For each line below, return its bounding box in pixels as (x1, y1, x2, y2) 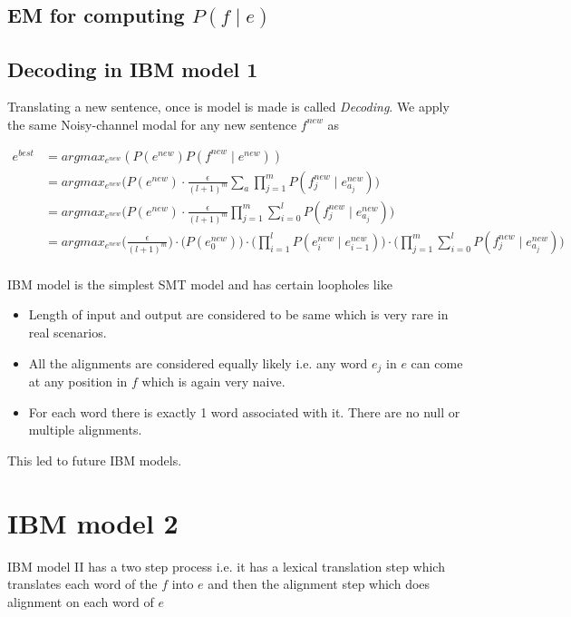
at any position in (28, 372, 128, 390)
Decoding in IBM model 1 (7, 54, 258, 83)
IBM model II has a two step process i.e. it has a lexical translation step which (7, 556, 445, 575)
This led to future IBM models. (7, 450, 182, 469)
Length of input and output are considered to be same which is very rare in (28, 305, 449, 324)
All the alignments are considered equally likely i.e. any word (28, 353, 368, 372)
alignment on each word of (7, 592, 154, 611)
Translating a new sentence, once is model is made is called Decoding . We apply (7, 97, 450, 116)
